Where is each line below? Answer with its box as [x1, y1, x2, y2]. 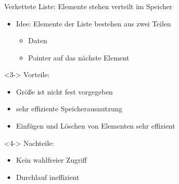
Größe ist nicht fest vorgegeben [16, 86, 113, 97]
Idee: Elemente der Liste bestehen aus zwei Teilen [16, 18, 171, 28]
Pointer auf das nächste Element [28, 52, 130, 63]
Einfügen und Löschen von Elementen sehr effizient [16, 120, 175, 131]
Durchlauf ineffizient [16, 171, 79, 182]
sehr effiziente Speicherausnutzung [16, 103, 123, 114]
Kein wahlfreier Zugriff [16, 155, 87, 165]
